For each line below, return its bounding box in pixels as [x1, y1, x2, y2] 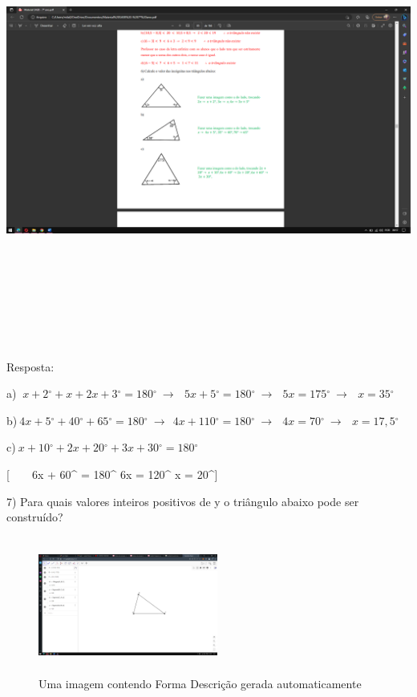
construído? [6, 509, 63, 525]
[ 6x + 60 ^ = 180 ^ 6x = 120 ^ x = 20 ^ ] [6, 466, 218, 482]
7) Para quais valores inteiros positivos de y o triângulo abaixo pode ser [6, 492, 359, 509]
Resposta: [6, 358, 55, 375]
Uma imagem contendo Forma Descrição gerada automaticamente [38, 675, 362, 692]
